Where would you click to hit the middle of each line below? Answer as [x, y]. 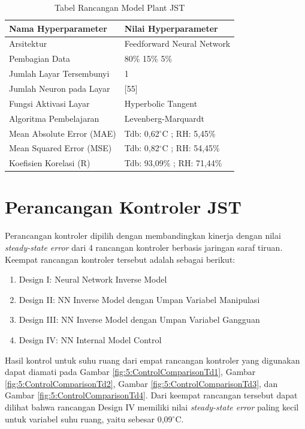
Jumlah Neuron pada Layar [60, 88]
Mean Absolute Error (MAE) [63, 133]
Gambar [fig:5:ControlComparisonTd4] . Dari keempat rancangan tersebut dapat [151, 395]
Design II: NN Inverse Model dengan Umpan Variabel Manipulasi [139, 299]
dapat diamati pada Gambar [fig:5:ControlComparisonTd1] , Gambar [130, 372]
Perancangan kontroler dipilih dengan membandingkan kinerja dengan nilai [143, 235]
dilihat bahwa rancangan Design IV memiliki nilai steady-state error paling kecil [152, 406]
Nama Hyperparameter [58, 28]
